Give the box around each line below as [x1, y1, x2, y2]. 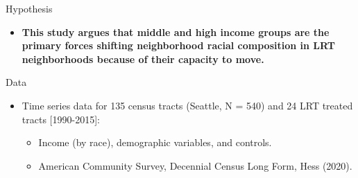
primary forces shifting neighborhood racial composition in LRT [22, 38, 335, 53]
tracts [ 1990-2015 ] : [22, 112, 100, 126]
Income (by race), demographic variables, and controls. [38, 135, 272, 150]
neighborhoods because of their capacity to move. [22, 51, 264, 66]
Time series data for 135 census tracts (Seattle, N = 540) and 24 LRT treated [22, 98, 353, 112]
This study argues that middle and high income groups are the [22, 24, 330, 39]
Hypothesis [6, 1, 53, 15]
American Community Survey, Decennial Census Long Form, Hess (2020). [38, 158, 352, 172]
